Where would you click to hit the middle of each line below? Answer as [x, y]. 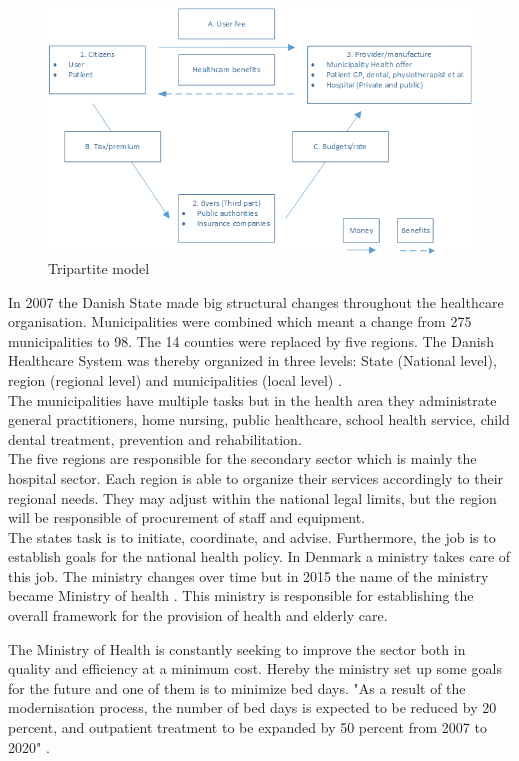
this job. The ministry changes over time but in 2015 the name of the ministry [248, 575]
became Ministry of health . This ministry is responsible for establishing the [241, 595]
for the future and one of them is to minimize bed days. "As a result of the [237, 687]
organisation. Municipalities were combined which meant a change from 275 [240, 321]
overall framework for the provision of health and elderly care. [198, 615]
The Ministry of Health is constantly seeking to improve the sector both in [237, 648]
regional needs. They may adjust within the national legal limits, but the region [252, 497]
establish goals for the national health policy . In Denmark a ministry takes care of [259, 556]
